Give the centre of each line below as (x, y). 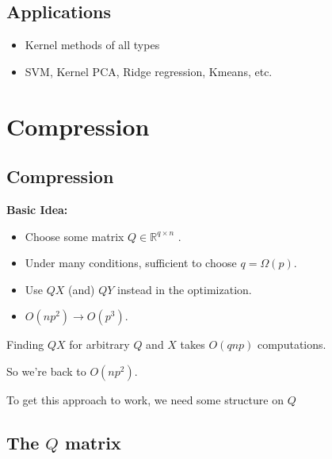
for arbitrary (99, 344)
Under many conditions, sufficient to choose (131, 263)
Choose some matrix (74, 236)
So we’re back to (46, 371)
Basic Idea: (37, 209)
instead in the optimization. (185, 289)
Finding (25, 344)
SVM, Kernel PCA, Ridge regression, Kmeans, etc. (149, 71)
